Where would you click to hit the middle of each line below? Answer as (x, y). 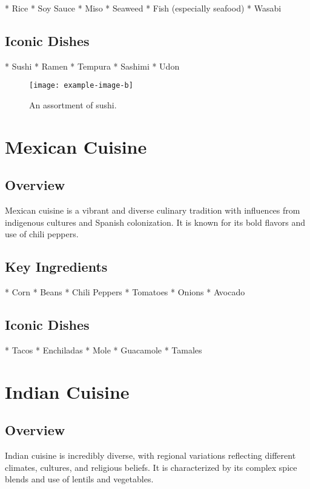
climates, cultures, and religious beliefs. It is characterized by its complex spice (151, 467)
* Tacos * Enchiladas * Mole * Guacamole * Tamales (104, 350)
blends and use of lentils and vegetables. (79, 479)
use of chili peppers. (42, 234)
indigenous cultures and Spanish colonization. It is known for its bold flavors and (155, 222)
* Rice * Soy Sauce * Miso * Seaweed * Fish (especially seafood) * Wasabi (143, 8)
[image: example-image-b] (81, 86)
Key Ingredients (56, 267)
